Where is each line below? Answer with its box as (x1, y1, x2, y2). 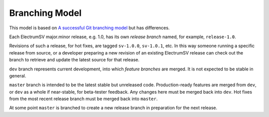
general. (9, 72, 26, 79)
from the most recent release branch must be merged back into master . (9, 96, 158, 102)
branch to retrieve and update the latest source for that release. (9, 57, 139, 63)
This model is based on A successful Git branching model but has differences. (9, 25, 170, 31)
